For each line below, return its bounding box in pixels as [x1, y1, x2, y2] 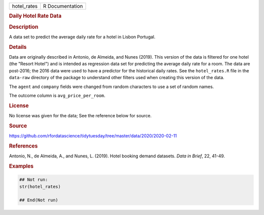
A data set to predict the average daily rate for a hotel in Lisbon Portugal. [9, 34, 156, 40]
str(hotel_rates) [19, 184, 61, 189]
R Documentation [43, 3, 83, 9]
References [9, 142, 38, 149]
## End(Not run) [19, 197, 59, 203]
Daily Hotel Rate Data [9, 13, 62, 20]
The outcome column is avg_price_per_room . [9, 92, 106, 98]
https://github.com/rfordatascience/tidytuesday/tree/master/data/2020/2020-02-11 [9, 133, 177, 139]
